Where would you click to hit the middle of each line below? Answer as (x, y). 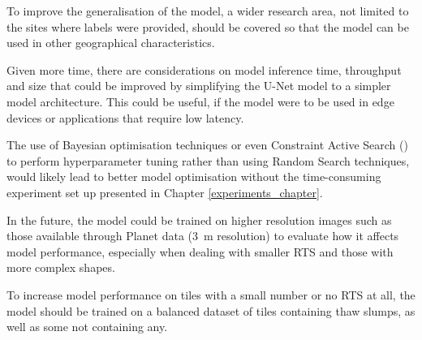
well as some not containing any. (87, 327)
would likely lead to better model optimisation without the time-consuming (194, 176)
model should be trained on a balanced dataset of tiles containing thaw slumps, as (211, 310)
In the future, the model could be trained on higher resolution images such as (199, 219)
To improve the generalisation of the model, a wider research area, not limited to (208, 11)
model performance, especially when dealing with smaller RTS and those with (200, 251)
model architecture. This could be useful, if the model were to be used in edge (200, 101)
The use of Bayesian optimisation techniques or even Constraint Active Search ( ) (207, 145)
